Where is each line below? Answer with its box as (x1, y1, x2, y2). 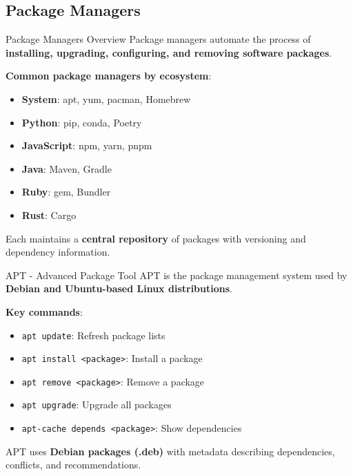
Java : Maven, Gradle (21, 161, 112, 175)
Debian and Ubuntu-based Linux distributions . (6, 281, 232, 296)
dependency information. (6, 245, 110, 259)
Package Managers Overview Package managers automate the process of (6, 32, 311, 46)
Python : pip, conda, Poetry (21, 115, 142, 129)
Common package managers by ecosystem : (6, 68, 212, 83)
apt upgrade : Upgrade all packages (21, 397, 172, 412)
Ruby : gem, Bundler (21, 184, 111, 199)
